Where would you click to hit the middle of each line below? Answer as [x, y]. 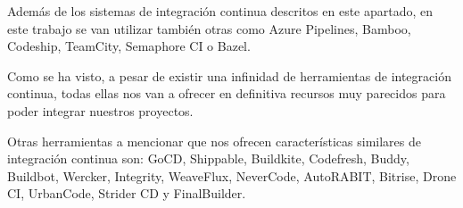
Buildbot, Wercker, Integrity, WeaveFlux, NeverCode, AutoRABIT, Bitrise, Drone [232, 175]
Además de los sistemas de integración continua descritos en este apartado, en [220, 11]
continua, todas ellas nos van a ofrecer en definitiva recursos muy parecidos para [227, 93]
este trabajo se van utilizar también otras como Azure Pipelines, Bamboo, [209, 28]
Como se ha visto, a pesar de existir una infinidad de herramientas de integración [229, 75]
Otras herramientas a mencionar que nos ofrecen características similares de [214, 141]
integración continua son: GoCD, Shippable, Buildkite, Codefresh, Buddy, [208, 158]
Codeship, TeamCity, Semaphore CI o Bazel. [129, 46]
